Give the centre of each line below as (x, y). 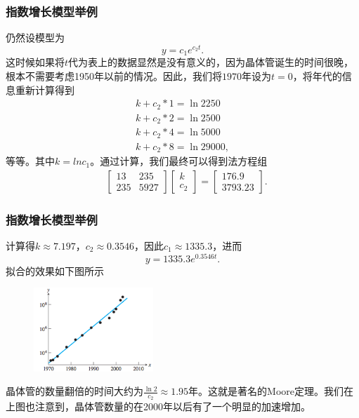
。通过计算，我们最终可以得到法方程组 (179, 161)
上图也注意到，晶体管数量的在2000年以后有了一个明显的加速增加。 (158, 406)
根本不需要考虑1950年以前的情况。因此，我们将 (114, 75)
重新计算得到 (45, 89)
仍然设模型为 (35, 38)
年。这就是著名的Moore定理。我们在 (271, 391)
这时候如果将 (35, 62)
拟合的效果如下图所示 (55, 270)
